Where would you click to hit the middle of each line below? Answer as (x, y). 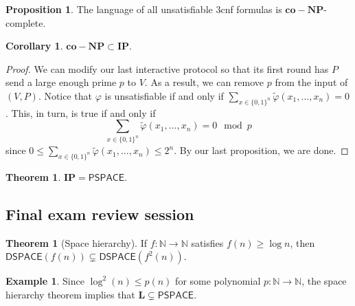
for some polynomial (218, 281)
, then (302, 242)
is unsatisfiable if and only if (164, 95)
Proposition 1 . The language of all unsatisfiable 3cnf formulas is (144, 9)
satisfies (207, 242)
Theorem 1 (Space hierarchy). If (77, 242)
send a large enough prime (61, 82)
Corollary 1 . (34, 46)
